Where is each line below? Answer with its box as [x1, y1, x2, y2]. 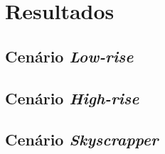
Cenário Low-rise [5, 45, 134, 67]
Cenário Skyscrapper [5, 128, 159, 150]
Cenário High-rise [5, 87, 139, 109]
